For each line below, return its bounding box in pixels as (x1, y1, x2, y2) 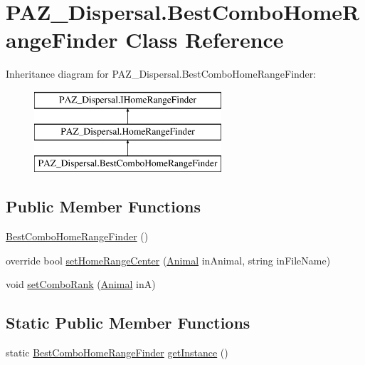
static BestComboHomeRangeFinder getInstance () (6, 345, 228, 360)
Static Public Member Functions (6, 312, 250, 334)
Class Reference (125, 25, 284, 54)
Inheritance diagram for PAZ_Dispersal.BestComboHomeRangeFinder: (6, 66, 317, 81)
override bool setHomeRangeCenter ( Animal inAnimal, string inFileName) (6, 252, 331, 267)
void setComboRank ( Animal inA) (6, 277, 156, 292)
